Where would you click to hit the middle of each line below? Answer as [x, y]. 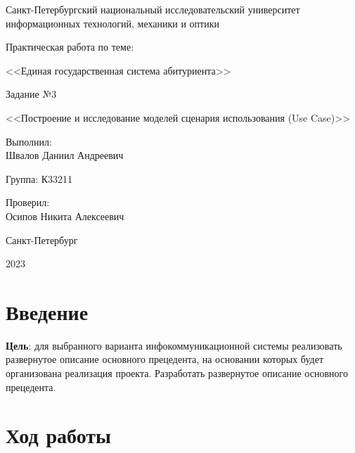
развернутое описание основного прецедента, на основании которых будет [165, 359]
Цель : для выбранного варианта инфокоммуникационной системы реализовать [174, 345]
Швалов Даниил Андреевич [65, 155]
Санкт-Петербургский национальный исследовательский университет [153, 9]
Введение [47, 311]
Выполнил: [29, 141]
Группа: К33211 [39, 178]
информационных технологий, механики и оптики [112, 23]
